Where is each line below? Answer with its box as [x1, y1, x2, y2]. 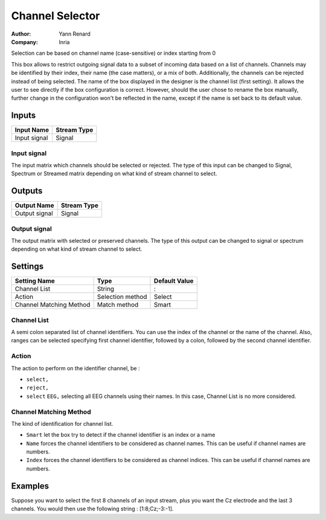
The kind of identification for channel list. [11, 420, 113, 427]
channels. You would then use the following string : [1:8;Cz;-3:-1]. [11, 505, 174, 513]
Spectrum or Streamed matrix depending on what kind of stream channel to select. [11, 170, 217, 178]
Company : [11, 38, 39, 45]
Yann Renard [59, 30, 91, 37]
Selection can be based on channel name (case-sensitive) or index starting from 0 [11, 50, 216, 57]
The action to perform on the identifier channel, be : [11, 364, 140, 371]
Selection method [97, 293, 147, 301]
